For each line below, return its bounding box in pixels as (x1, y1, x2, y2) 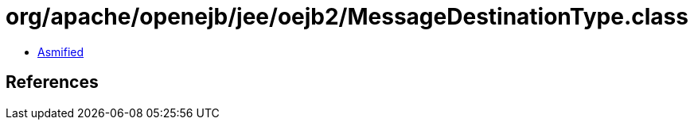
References (6, 72, 99, 93)
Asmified (37, 44, 84, 59)
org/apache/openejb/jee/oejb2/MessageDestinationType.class (6, 3, 688, 30)
